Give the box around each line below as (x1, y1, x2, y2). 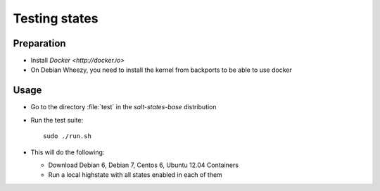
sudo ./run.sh (43, 133, 91, 140)
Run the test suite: (30, 116, 84, 124)
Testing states (13, 11, 99, 26)
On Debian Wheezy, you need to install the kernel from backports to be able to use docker (30, 66, 292, 74)
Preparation (13, 37, 66, 49)
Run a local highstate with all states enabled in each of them (48, 171, 223, 179)
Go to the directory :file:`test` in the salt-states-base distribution (30, 103, 217, 111)
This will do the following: (30, 148, 105, 156)
